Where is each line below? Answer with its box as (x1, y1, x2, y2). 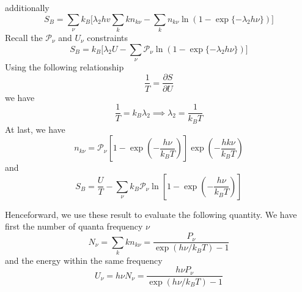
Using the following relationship (5, 60, 124, 73)
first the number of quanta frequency (5, 220, 143, 233)
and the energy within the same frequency (5, 253, 163, 266)
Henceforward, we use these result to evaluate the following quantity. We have (5, 208, 297, 220)
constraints (87, 31, 128, 43)
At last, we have (5, 122, 65, 135)
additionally (5, 1, 50, 13)
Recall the (5, 31, 43, 43)
